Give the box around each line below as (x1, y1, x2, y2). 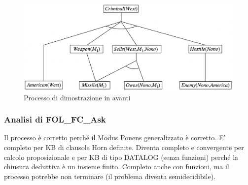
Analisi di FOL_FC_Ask (4, 113, 106, 125)
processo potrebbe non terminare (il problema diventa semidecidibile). (4, 171, 216, 181)
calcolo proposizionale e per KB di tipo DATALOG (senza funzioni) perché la (4, 152, 239, 162)
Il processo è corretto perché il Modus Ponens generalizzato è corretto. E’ (4, 132, 226, 143)
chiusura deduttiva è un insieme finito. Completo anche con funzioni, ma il (4, 161, 229, 172)
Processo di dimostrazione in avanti (24, 92, 131, 102)
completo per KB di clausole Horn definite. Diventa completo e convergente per (4, 142, 244, 152)
